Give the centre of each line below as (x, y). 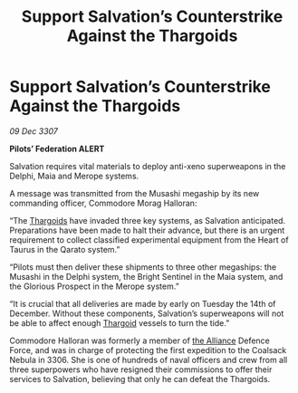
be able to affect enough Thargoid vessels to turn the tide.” (120, 322)
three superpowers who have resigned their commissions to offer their (141, 369)
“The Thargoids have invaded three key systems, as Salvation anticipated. (148, 220)
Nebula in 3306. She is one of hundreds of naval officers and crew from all (149, 359)
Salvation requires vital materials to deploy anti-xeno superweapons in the (148, 166)
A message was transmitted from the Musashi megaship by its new (135, 193)
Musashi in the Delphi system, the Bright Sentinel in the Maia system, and (146, 276)
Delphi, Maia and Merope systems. (74, 176)
